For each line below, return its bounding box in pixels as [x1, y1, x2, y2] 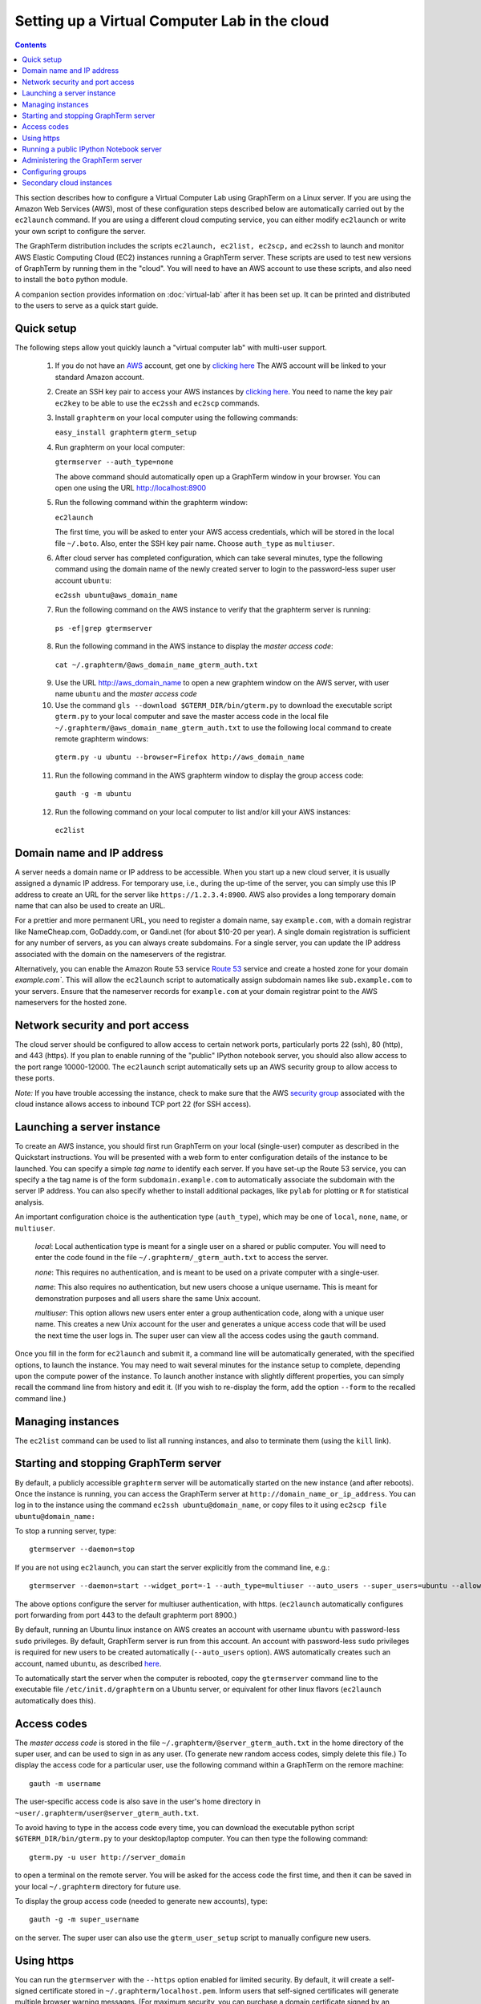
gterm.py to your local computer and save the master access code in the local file [55, 712, 329, 721]
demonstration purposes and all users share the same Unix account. [34, 1293, 261, 1303]
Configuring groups [22, 167, 87, 176]
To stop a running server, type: [14, 1526, 116, 1536]
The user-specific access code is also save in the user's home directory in [14, 1796, 261, 1807]
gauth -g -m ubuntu [55, 790, 131, 798]
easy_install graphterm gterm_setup [55, 428, 197, 437]
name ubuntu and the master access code [55, 689, 198, 699]
